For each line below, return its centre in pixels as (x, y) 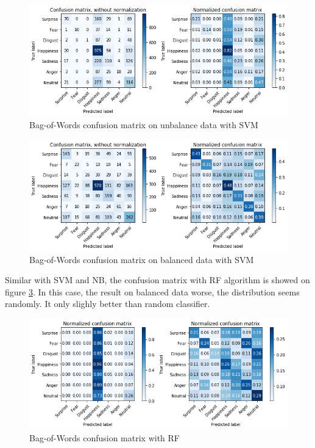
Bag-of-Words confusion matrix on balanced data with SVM (142, 259)
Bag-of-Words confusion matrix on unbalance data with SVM (144, 124)
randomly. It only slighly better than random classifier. (108, 304)
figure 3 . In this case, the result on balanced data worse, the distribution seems (152, 291)
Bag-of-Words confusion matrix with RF (105, 437)
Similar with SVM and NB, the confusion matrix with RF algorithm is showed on (157, 280)
